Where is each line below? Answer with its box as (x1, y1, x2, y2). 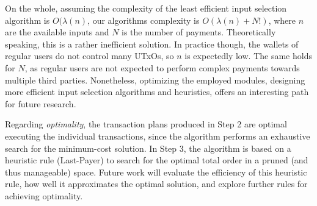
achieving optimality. (5, 189, 83, 202)
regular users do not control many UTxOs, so (5, 49, 174, 62)
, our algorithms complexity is (87, 13, 200, 26)
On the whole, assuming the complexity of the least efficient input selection (5, 2, 287, 14)
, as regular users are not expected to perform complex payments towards (24, 61, 300, 74)
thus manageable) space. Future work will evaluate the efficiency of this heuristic (5, 165, 307, 178)
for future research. (5, 97, 76, 110)
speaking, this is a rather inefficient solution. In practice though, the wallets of (5, 37, 299, 50)
